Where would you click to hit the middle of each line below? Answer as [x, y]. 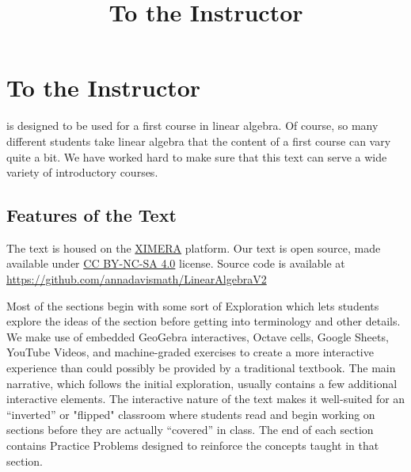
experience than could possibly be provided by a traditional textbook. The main [201, 368]
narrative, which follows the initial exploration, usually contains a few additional [202, 383]
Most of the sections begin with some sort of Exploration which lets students [193, 305]
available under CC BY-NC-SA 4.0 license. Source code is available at [176, 263]
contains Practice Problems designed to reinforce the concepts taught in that [193, 445]
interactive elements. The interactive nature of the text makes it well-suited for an [206, 399]
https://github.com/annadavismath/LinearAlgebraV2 [137, 279]
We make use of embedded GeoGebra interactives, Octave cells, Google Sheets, [198, 336]
